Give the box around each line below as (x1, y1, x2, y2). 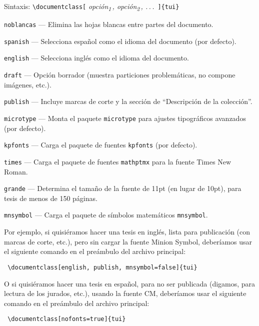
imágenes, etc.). (4, 79, 51, 89)
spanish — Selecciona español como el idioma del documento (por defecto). (4, 35, 236, 46)
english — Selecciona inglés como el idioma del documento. (4, 52, 189, 63)
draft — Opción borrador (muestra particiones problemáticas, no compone (4, 69, 235, 80)
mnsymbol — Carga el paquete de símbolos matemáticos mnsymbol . (4, 209, 208, 220)
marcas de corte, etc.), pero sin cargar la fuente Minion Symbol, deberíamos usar (4, 236, 252, 246)
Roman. (4, 166, 28, 176)
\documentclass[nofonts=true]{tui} (7, 315, 126, 323)
